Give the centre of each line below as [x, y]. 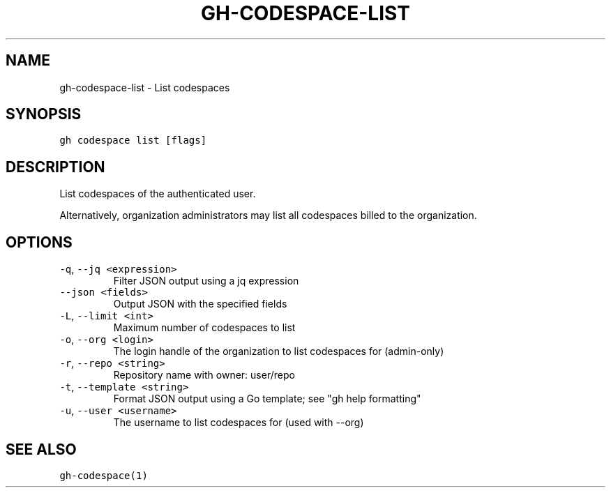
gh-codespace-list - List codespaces [145, 87]
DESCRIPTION [55, 167]
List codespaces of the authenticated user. [158, 194]
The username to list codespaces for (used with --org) [239, 423]
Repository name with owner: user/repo [204, 375]
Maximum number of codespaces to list [204, 328]
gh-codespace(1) [104, 475]
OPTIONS [39, 242]
